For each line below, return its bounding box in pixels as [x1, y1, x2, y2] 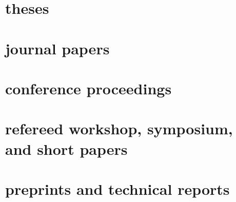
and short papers [5, 138, 128, 159]
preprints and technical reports [5, 178, 230, 199]
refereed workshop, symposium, [5, 118, 233, 139]
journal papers [5, 37, 110, 58]
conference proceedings [5, 77, 172, 98]
